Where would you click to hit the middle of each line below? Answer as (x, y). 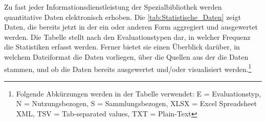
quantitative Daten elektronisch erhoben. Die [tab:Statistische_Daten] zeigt (123, 17)
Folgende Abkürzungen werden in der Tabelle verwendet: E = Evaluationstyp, (138, 93)
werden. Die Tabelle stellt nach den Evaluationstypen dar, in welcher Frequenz (127, 36)
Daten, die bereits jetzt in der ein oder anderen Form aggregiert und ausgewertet (131, 27)
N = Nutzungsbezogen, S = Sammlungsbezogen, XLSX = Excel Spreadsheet (136, 103)
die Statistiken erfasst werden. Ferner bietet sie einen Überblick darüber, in (122, 47)
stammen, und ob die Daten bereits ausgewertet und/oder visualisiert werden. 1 (128, 68)
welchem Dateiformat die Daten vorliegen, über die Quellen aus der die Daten (126, 56)
